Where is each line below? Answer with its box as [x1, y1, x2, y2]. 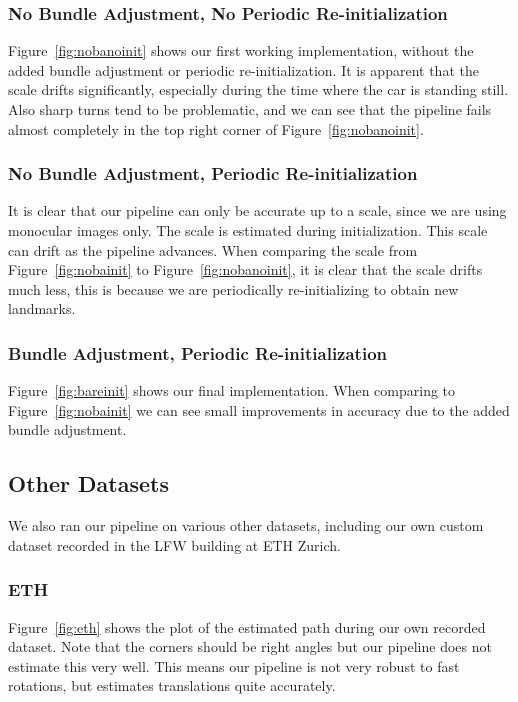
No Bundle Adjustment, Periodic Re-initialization [8, 161, 418, 186]
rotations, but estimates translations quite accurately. [8, 675, 336, 696]
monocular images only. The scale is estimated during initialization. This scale [8, 220, 488, 240]
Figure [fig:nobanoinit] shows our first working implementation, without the [8, 40, 474, 61]
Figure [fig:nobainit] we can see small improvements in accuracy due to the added [8, 399, 510, 420]
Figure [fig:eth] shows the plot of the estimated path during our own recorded [8, 616, 486, 637]
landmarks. [8, 298, 76, 319]
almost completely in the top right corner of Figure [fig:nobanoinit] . [8, 118, 424, 139]
